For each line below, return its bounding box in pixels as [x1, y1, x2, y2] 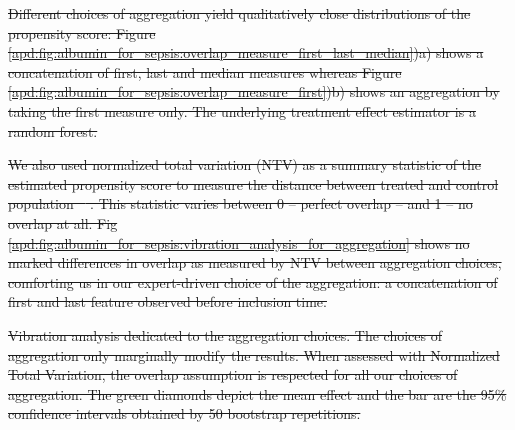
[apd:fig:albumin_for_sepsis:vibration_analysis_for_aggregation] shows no [8, 232, 470, 253]
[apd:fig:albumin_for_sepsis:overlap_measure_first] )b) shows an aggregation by [8, 81, 500, 102]
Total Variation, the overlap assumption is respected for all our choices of [8, 364, 458, 385]
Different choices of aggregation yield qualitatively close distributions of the [8, 3, 471, 23]
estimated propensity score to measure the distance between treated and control [8, 173, 499, 194]
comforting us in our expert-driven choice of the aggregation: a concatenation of [8, 271, 498, 292]
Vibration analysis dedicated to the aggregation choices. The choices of [8, 324, 442, 345]
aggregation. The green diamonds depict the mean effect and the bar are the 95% [8, 383, 507, 404]
